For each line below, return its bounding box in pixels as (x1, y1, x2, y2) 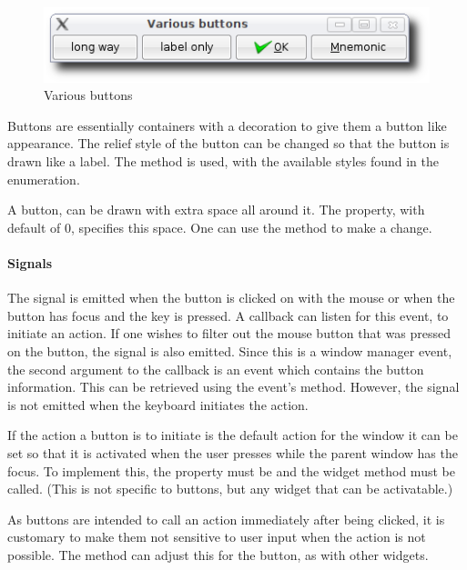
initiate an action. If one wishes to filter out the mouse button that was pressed (7, 324, 452, 343)
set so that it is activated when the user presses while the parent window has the (7, 443, 458, 462)
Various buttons (44, 85, 133, 105)
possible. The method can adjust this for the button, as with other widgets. (7, 545, 429, 564)
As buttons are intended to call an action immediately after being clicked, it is (7, 509, 445, 528)
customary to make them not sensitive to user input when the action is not (7, 527, 426, 546)
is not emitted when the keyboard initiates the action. (7, 395, 309, 414)
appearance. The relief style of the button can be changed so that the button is (7, 134, 450, 153)
